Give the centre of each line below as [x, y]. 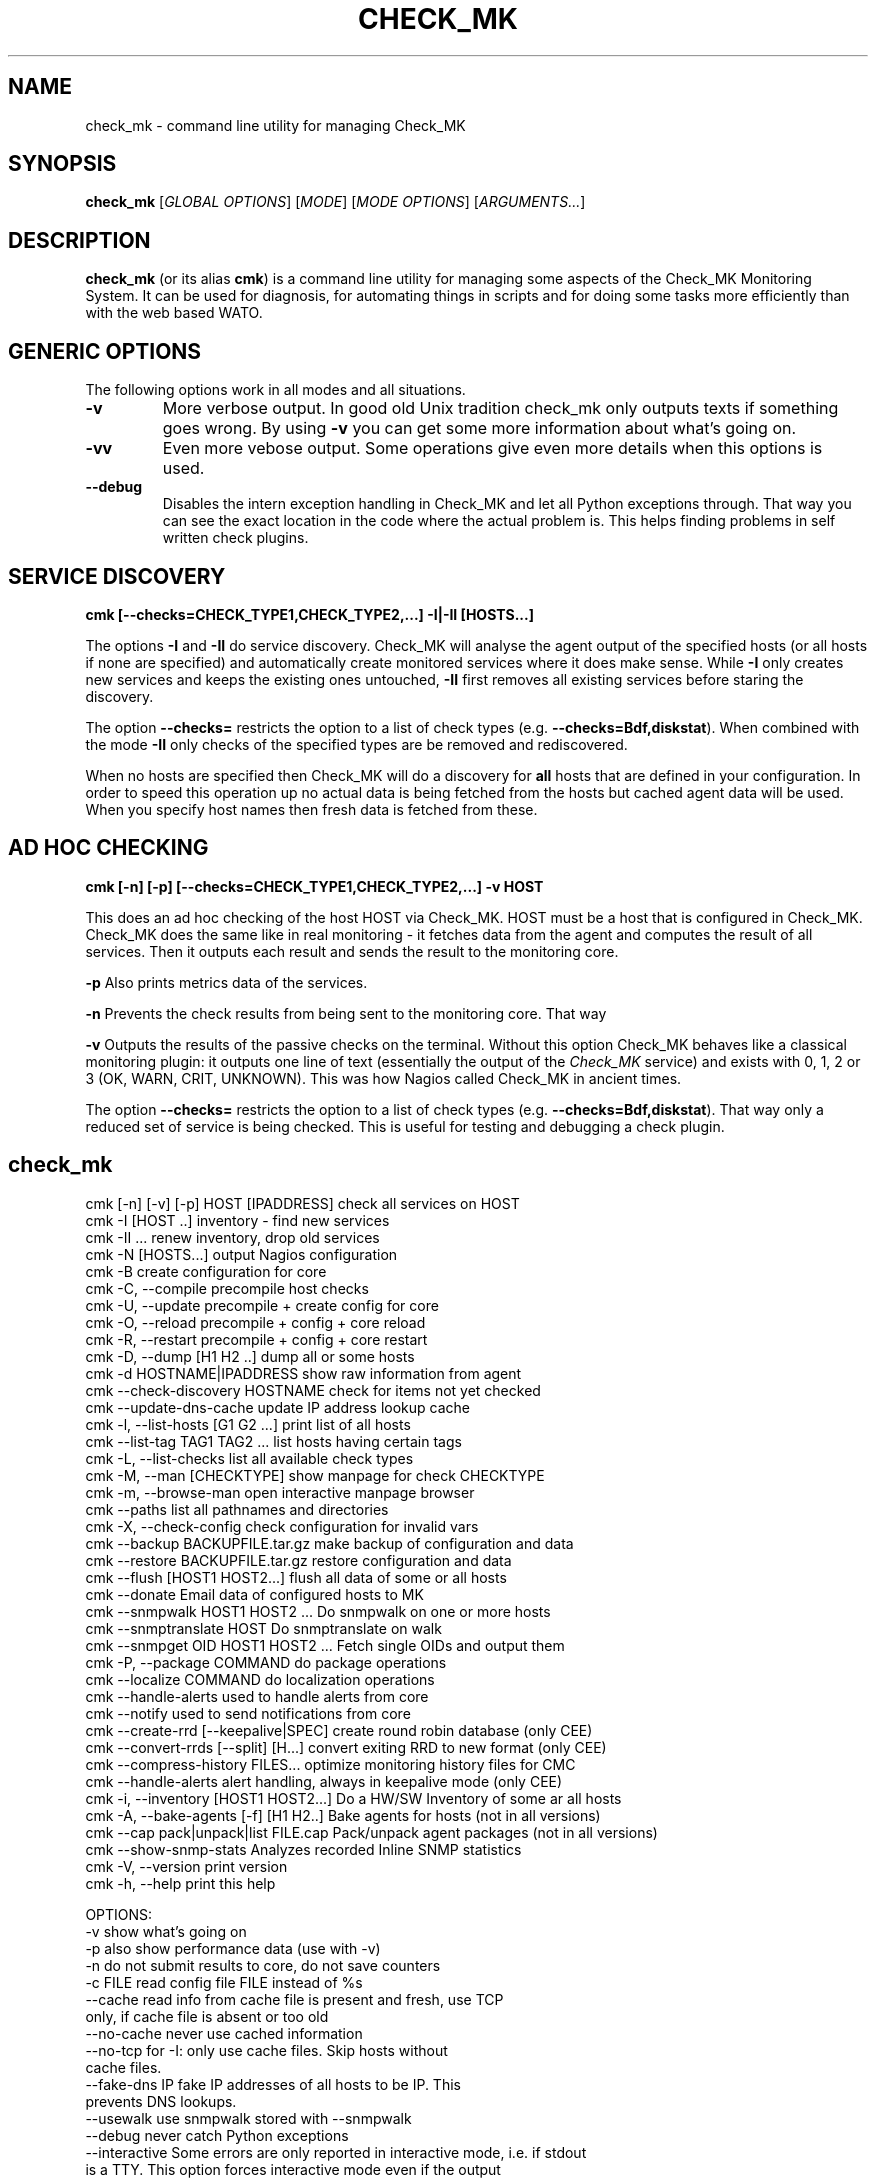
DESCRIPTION [79, 240]
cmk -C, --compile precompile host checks [227, 1288]
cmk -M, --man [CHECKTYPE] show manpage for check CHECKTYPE [315, 1475]
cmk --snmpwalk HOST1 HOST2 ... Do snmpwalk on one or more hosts [318, 1611]
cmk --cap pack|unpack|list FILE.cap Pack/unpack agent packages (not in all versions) [371, 1832]
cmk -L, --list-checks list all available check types [249, 1458]
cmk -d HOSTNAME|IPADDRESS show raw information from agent [303, 1373]
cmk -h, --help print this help [180, 1883]
